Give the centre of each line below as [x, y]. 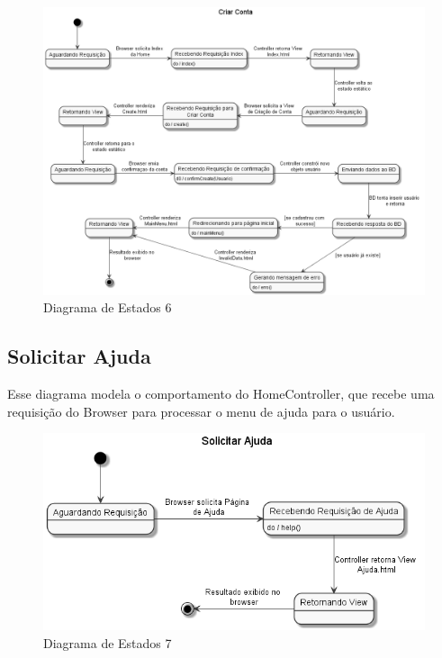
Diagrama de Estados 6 [108, 307]
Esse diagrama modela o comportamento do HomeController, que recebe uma [221, 394]
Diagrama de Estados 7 [108, 643]
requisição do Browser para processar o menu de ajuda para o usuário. [201, 411]
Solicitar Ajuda [79, 356]
